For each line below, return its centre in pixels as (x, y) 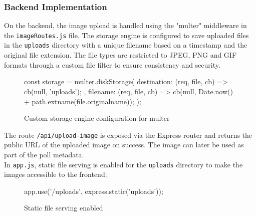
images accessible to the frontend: (56, 174)
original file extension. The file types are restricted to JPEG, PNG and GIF (120, 55)
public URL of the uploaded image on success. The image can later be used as (124, 145)
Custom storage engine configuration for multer (97, 118)
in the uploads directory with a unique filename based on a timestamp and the (126, 45)
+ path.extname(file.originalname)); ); (83, 101)
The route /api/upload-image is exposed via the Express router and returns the (128, 135)
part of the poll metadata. (44, 154)
